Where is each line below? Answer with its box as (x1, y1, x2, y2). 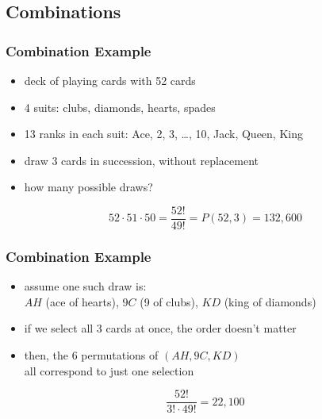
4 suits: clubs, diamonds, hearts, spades (24, 98, 216, 115)
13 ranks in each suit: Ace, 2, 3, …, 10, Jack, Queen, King (24, 125, 303, 142)
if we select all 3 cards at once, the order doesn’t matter (24, 320, 297, 336)
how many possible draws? (24, 179, 153, 195)
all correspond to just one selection (24, 362, 194, 379)
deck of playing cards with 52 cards (24, 72, 196, 88)
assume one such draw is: (24, 278, 147, 294)
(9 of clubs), (140, 293, 198, 309)
